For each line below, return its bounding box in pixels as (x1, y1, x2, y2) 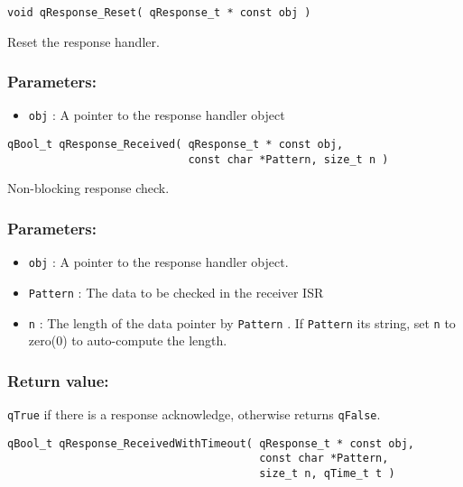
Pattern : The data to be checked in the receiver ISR (28, 282, 324, 301)
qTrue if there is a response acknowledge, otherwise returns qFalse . (7, 405, 381, 424)
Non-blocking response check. (7, 179, 170, 198)
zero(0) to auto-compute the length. (28, 331, 227, 350)
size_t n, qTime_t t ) (259, 467, 395, 480)
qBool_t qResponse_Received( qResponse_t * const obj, (7, 138, 344, 152)
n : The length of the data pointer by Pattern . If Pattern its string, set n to (28, 313, 456, 332)
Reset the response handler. (7, 32, 160, 51)
